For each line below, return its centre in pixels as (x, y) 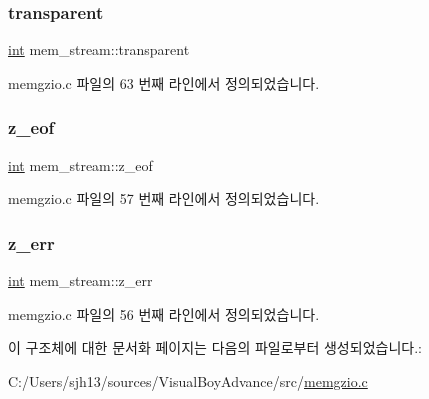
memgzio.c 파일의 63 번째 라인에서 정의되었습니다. (164, 82)
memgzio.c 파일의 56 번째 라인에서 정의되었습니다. (164, 313)
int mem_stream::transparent (99, 49)
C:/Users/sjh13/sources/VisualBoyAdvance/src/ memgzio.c (188, 380)
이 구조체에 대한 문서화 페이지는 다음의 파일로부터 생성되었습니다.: (215, 347)
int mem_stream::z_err (80, 280)
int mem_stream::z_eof (80, 164)
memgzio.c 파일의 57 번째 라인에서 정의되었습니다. (164, 198)
